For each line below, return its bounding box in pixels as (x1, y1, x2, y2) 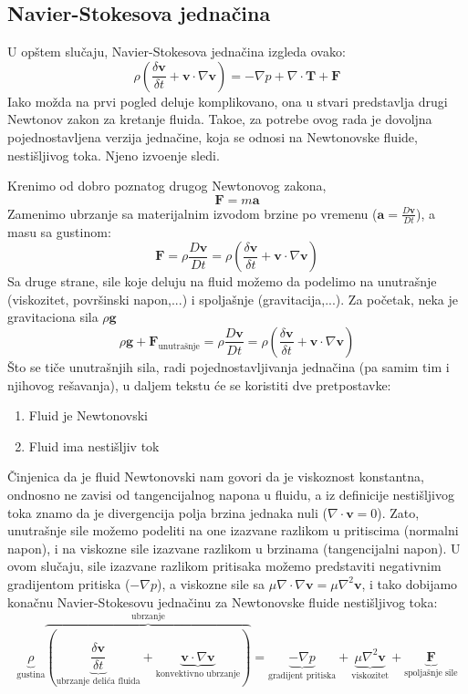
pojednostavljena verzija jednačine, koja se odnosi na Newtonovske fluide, (7, 127, 418, 146)
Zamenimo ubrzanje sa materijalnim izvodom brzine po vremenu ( (7, 203, 378, 223)
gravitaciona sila (7, 307, 99, 326)
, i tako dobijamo (361, 574, 458, 593)
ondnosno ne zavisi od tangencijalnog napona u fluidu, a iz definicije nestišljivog (7, 484, 454, 503)
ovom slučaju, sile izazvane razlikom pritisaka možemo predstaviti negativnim (7, 556, 442, 575)
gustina (16, 670, 46, 680)
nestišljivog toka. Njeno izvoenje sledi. (7, 145, 220, 164)
